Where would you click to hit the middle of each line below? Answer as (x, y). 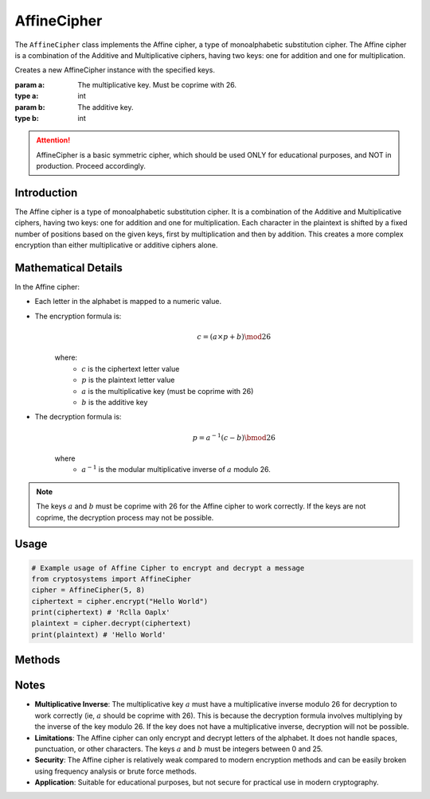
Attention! (53, 140)
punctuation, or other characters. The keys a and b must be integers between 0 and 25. (179, 749)
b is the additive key (115, 402)
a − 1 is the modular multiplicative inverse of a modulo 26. (176, 469)
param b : (30, 107)
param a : (30, 84)
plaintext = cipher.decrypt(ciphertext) (111, 624)
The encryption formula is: (78, 316)
